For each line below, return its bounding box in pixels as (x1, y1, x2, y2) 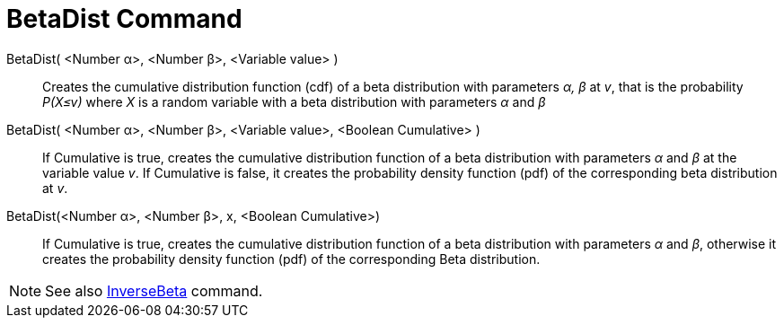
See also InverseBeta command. (45, 281, 263, 300)
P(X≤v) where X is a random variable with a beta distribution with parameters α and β (42, 93, 546, 110)
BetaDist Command (6, 4, 242, 34)
